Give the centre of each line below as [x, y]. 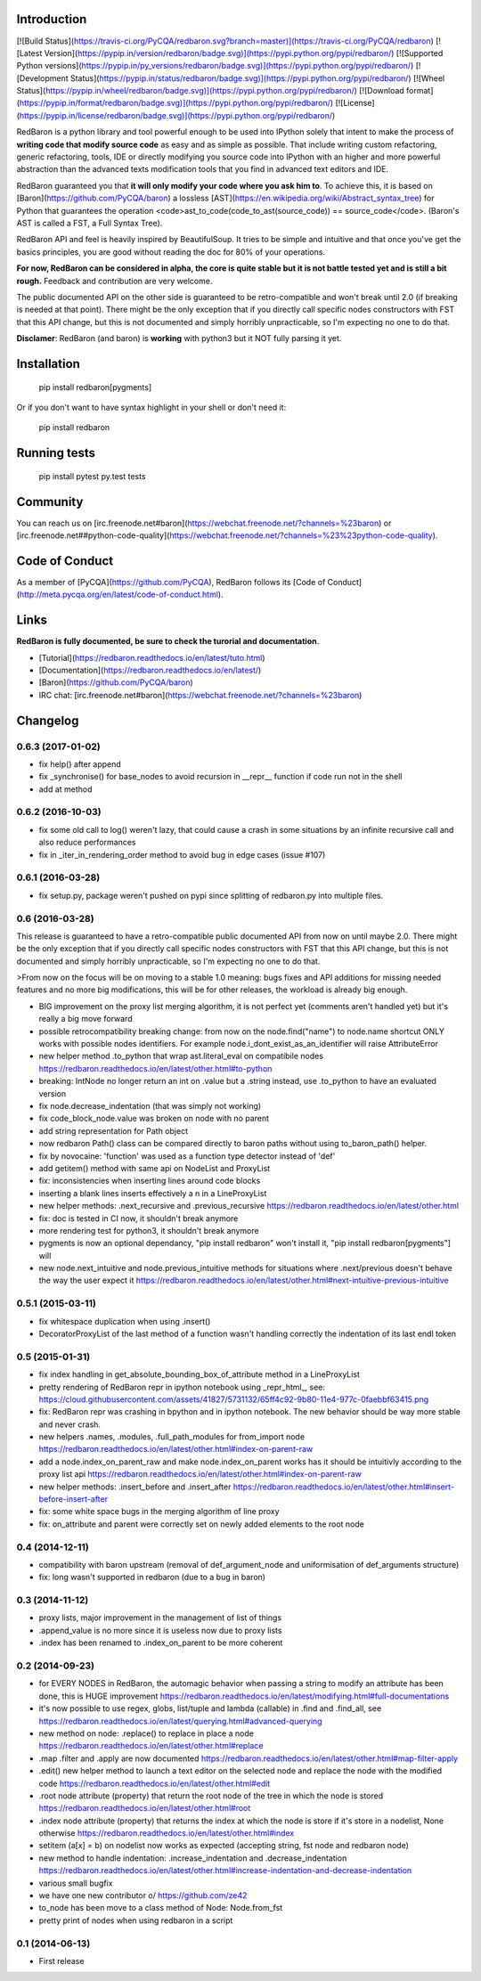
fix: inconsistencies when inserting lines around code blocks [150, 1181]
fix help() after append [80, 764]
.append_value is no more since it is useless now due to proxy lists [160, 1630]
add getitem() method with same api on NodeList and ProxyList [155, 1168]
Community [50, 502]
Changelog [48, 720]
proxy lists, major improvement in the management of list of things [160, 1618]
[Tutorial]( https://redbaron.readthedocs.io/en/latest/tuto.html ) [152, 657]
